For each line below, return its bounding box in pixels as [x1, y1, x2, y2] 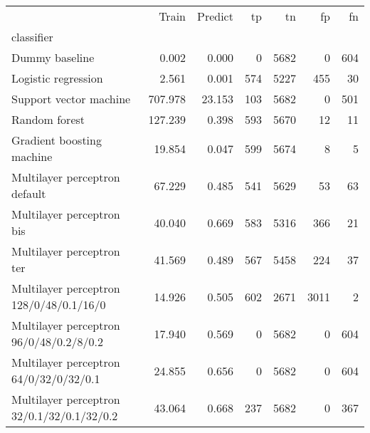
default [11, 185, 46, 202]
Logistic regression [11, 70, 103, 86]
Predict [196, 8, 233, 24]
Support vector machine [11, 90, 131, 107]
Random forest [11, 111, 85, 127]
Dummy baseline [11, 49, 95, 66]
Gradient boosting [11, 132, 102, 148]
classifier [11, 28, 53, 45]
